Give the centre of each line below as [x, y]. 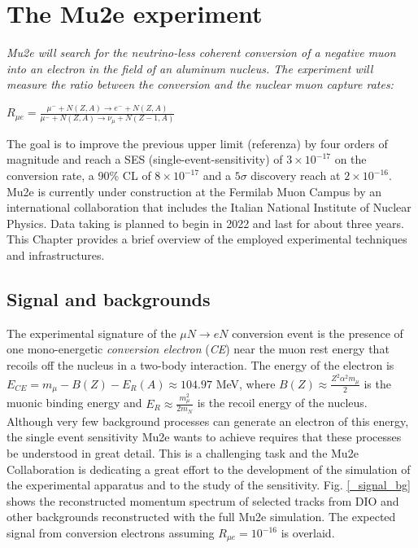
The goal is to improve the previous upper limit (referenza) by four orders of [197, 143]
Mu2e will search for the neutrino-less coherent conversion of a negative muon [201, 53]
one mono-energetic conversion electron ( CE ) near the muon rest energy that [198, 349]
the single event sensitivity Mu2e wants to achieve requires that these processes [204, 437]
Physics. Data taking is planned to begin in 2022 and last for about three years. [205, 223]
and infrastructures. [56, 255]
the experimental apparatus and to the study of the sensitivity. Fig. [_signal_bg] [209, 485]
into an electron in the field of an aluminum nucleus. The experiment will [190, 68]
